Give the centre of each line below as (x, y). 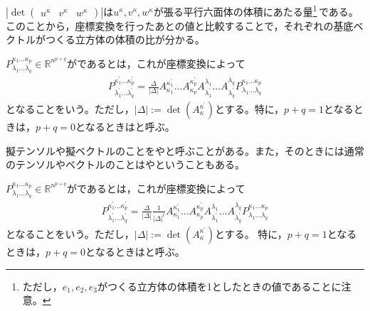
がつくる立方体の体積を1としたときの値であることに (219, 286)
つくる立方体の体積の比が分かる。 (125, 39)
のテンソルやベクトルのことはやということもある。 (125, 164)
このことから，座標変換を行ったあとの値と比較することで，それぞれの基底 (180, 25)
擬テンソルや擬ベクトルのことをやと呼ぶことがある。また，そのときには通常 (185, 150)
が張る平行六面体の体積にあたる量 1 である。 (256, 10)
